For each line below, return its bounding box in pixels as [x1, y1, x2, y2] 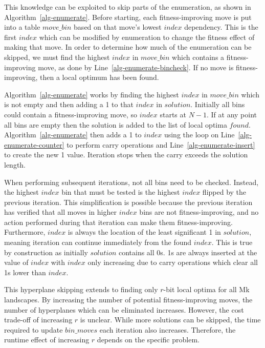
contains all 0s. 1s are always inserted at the [118, 247, 257, 257]
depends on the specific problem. [97, 334, 200, 345]
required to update [4, 324, 63, 335]
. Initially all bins [190, 99, 245, 110]
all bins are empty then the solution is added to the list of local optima [4, 119, 227, 130]
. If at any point [207, 109, 257, 119]
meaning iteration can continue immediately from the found [4, 237, 192, 248]
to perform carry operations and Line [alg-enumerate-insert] [67, 139, 255, 150]
